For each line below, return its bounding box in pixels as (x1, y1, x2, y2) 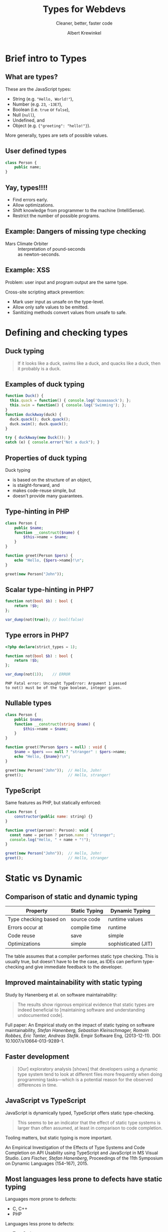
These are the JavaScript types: (5, 86, 71, 92)
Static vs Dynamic (5, 873, 83, 884)
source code (70, 916, 100, 923)
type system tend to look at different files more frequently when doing (17, 1071, 162, 1077)
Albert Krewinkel (67, 30, 102, 36)
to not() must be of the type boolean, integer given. (5, 685, 122, 690)
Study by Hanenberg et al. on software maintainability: (5, 991, 118, 998)
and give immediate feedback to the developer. (25, 964, 123, 970)
